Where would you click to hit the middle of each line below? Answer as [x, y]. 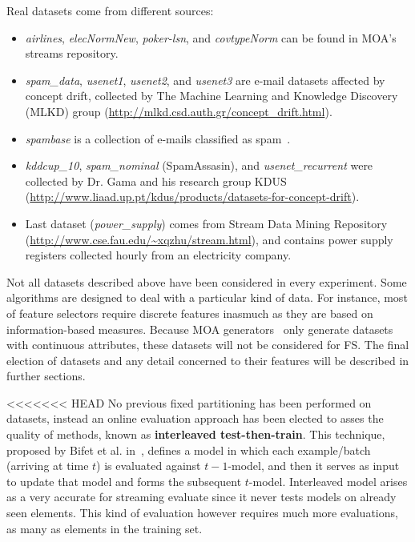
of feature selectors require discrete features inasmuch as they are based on [190, 313]
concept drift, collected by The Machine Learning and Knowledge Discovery [212, 96]
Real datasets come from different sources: [110, 10]
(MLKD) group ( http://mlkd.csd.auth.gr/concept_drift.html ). [179, 111]
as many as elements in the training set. [105, 528]
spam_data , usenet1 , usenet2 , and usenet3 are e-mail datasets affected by [205, 80]
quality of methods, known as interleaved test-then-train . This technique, [196, 434]
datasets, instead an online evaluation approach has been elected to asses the [195, 418]
